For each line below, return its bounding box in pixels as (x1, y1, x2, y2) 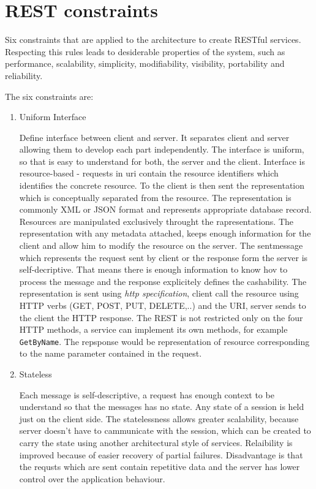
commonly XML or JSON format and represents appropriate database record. (19, 203, 312, 216)
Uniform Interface (19, 110, 86, 123)
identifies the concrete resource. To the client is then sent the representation (19, 179, 305, 192)
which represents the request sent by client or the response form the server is (19, 251, 308, 263)
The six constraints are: (5, 89, 94, 102)
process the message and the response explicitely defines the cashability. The (19, 275, 307, 287)
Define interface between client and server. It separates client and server (19, 131, 290, 143)
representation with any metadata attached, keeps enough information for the (19, 227, 311, 240)
